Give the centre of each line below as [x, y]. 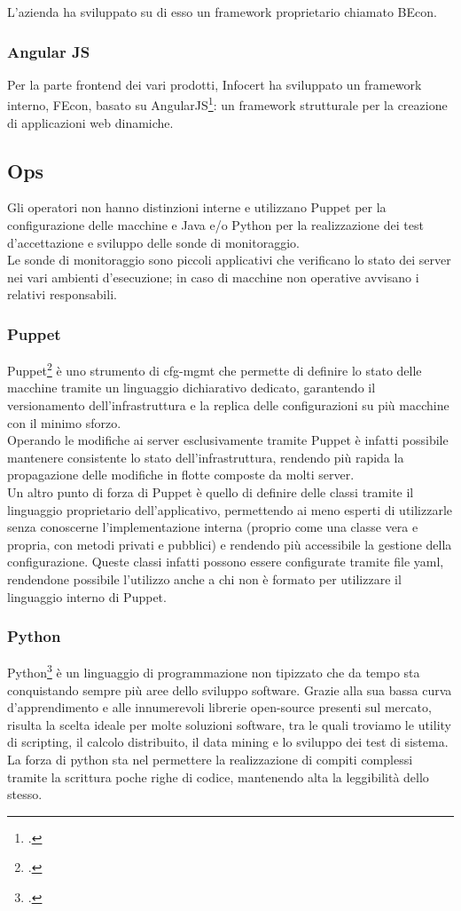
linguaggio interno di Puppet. [87, 596]
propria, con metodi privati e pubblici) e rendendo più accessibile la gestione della [230, 544]
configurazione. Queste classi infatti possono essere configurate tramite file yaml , [226, 562]
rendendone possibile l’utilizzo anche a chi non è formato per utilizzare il [204, 579]
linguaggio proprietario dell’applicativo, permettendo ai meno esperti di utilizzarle [230, 509]
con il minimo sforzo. [64, 422]
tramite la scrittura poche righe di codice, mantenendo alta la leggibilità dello [218, 776]
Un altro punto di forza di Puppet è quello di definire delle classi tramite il [211, 492]
